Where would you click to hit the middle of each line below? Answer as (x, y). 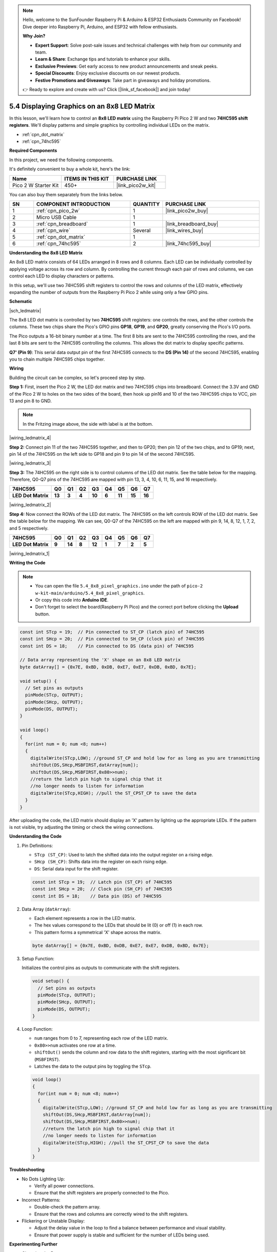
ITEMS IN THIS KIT (87, 179)
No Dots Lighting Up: (43, 1179)
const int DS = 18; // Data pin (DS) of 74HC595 (97, 896)
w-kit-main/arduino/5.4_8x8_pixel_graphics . (90, 593)
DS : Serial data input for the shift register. (76, 868)
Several (142, 230)
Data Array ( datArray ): (46, 909)
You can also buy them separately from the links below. (66, 194)
